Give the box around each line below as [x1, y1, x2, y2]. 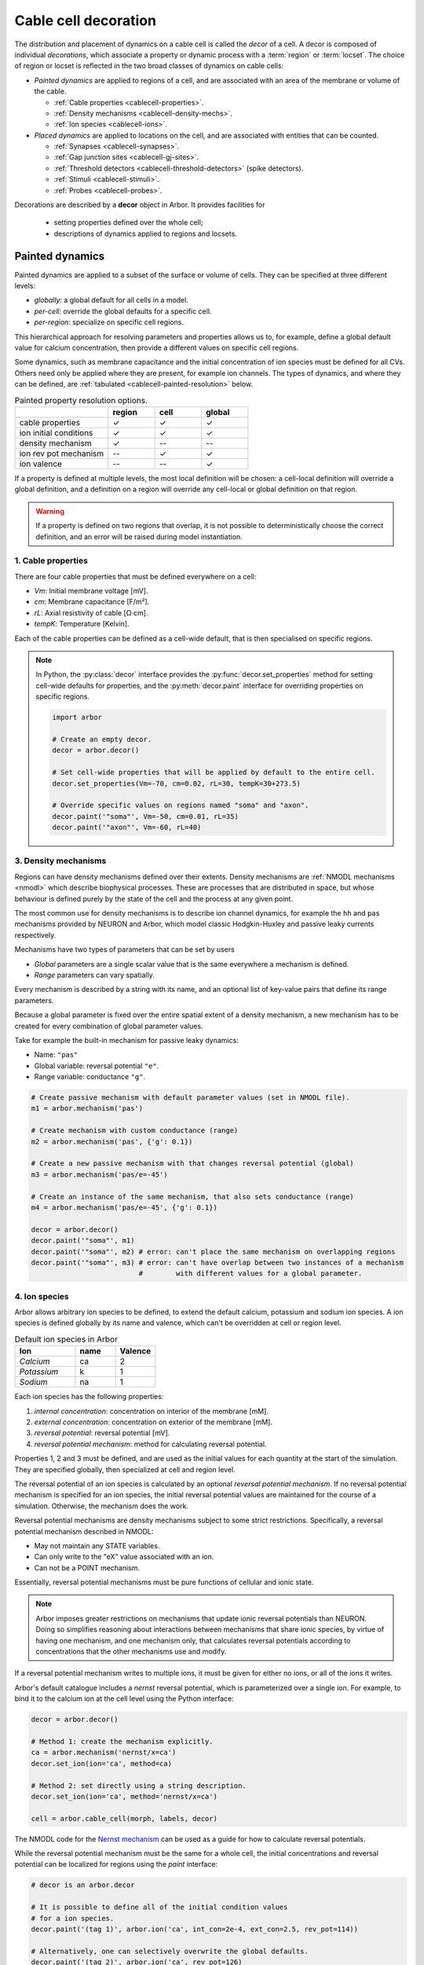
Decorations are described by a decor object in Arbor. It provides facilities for [14, 200, 266, 210]
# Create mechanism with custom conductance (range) [31, 1126, 239, 1135]
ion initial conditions [19, 427, 93, 438]
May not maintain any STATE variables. [34, 1541, 160, 1550]
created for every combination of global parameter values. [14, 1021, 203, 1030]
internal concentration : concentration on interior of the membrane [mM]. [34, 1406, 269, 1416]
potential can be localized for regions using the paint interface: [14, 1860, 218, 1869]
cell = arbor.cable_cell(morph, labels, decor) [31, 1814, 217, 1823]
